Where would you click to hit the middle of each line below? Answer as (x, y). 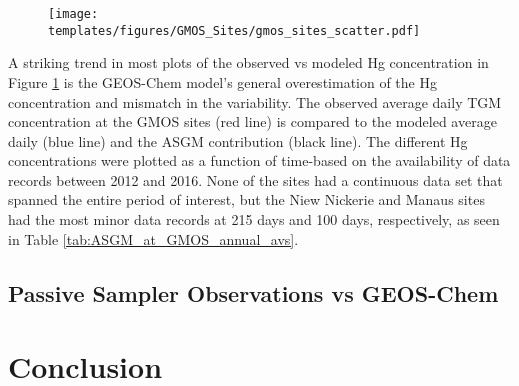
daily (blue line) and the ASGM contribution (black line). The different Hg (238, 140)
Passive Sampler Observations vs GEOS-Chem (253, 292)
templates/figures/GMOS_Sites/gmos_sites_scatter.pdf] (234, 30)
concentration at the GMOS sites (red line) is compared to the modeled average (252, 121)
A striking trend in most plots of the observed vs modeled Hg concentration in (248, 62)
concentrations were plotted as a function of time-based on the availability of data (259, 160)
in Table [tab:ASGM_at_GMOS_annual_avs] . (153, 238)
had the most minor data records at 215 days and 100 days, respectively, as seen (254, 219)
